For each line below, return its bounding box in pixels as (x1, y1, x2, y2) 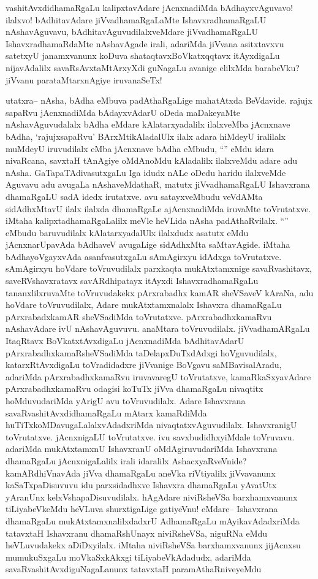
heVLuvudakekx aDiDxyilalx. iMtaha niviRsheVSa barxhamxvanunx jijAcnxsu (6, 539, 301, 551)
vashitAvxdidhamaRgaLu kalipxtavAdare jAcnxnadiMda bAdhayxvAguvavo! (6, 1, 293, 13)
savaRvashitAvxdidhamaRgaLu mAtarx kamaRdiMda (6, 406, 207, 419)
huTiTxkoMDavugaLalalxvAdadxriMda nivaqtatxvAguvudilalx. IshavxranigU (6, 418, 297, 431)
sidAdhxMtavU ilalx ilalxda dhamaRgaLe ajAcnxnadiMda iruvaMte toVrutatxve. (6, 202, 311, 215)
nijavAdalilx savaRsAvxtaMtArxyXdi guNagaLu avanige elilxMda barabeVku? (6, 61, 300, 74)
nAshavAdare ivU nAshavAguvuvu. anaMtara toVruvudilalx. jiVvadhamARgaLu (6, 322, 310, 335)
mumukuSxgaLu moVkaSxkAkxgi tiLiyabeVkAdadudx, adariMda (6, 550, 251, 563)
